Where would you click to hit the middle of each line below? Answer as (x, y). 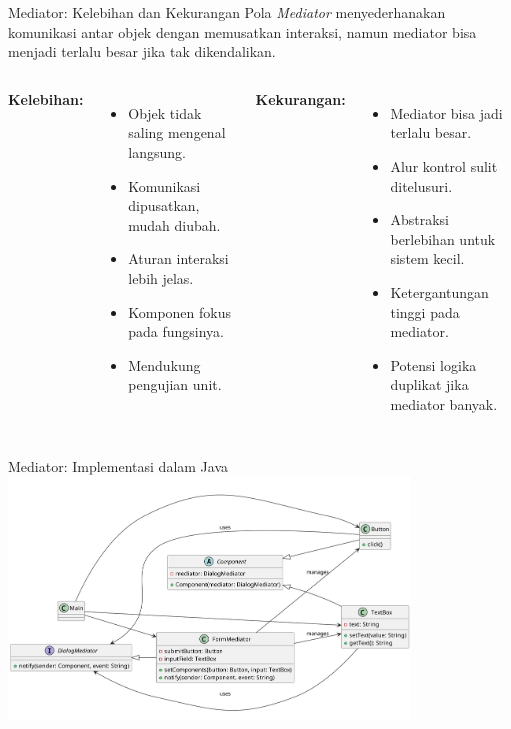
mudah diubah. (174, 224)
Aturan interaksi (178, 258)
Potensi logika (433, 364)
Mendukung (164, 364)
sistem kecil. (427, 258)
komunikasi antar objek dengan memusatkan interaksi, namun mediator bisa (242, 31)
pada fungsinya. (176, 331)
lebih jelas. (161, 277)
